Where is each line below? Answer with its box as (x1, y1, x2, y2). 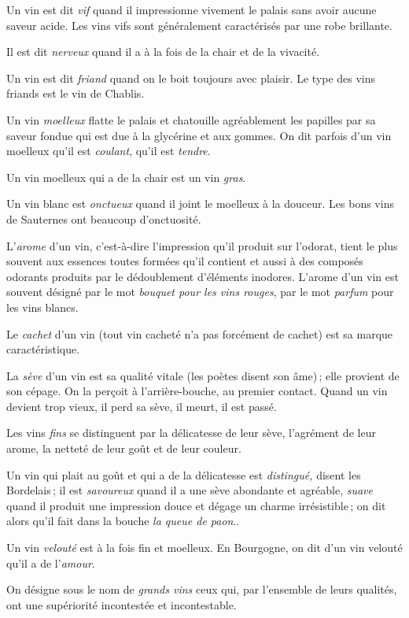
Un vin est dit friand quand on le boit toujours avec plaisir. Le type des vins (6, 69, 376, 86)
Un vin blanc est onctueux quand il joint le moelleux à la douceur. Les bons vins (6, 195, 394, 212)
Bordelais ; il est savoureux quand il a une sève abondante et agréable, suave (6, 482, 373, 498)
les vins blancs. (6, 298, 79, 315)
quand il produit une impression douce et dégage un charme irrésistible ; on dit (6, 497, 386, 513)
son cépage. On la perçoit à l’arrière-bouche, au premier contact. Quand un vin (6, 383, 388, 399)
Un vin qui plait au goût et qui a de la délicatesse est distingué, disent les (6, 466, 361, 483)
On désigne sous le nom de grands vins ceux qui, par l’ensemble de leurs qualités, (6, 581, 397, 598)
